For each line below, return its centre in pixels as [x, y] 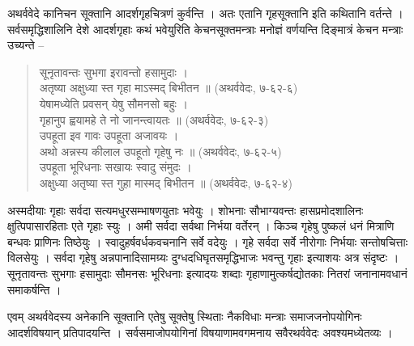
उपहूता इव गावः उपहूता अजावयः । [109, 135]
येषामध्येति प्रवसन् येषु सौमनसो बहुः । [113, 103]
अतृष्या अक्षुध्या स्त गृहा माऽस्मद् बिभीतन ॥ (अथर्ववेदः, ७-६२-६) [169, 88]
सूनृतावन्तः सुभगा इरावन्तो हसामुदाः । [113, 72]
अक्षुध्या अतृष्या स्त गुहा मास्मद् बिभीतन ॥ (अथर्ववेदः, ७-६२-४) [166, 182]
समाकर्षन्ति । [34, 289]
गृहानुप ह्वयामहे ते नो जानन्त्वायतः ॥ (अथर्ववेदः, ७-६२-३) [154, 119]
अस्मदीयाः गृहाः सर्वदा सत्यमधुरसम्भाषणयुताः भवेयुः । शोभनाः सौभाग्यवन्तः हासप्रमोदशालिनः [186, 210]
